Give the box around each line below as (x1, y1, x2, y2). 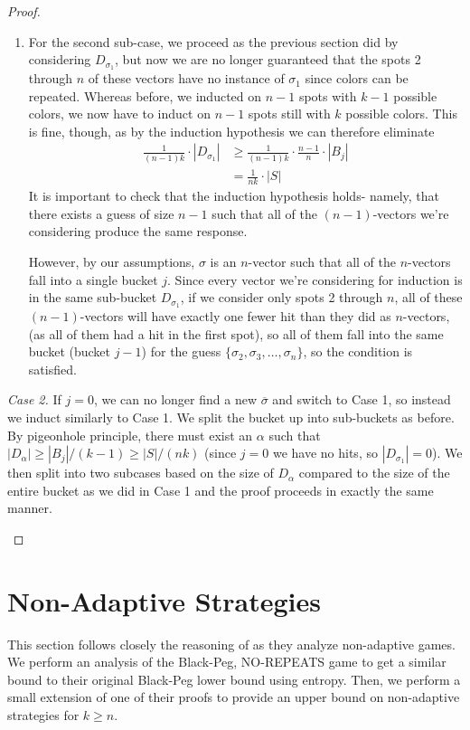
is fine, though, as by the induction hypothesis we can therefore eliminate (28, 121, 435, 140)
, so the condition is (303, 342, 413, 361)
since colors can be (305, 69, 409, 88)
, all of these (394, 288, 463, 307)
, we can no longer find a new (93, 390, 258, 409)
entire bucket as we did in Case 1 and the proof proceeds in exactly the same (7, 480, 434, 499)
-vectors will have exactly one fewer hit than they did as (80, 306, 391, 325)
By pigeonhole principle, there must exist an (7, 425, 253, 444)
